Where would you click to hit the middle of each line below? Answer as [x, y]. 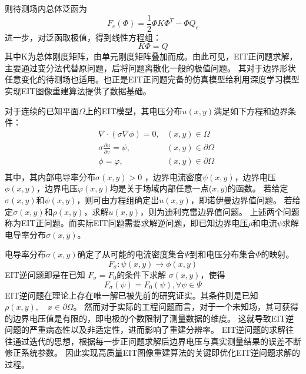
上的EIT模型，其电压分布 [134, 110]
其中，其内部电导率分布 [50, 176]
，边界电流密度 [173, 176]
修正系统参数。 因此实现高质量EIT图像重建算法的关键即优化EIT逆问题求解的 [153, 353]
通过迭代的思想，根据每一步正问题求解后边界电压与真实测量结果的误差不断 [157, 341]
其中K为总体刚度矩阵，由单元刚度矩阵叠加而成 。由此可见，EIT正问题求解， [151, 56]
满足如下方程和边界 [251, 110]
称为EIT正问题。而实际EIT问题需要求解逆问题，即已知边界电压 [127, 223]
